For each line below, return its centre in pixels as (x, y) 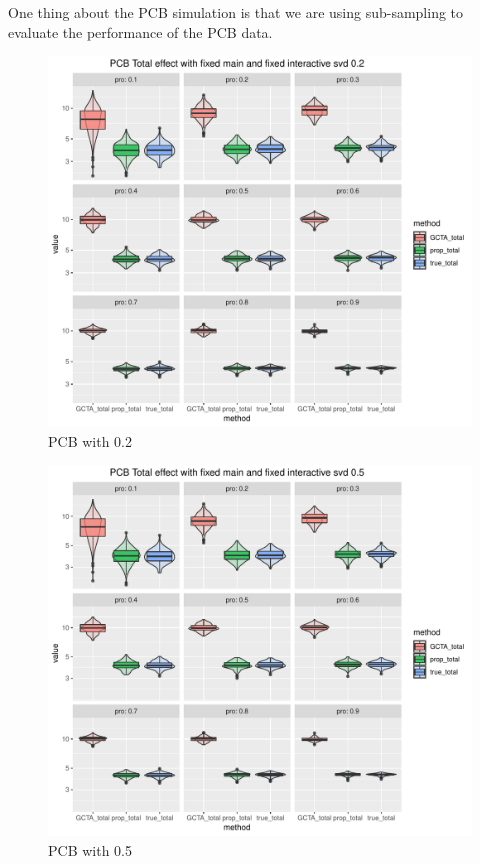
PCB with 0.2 (90, 440)
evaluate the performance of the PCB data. (140, 31)
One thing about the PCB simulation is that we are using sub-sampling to (236, 12)
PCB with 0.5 (90, 849)
